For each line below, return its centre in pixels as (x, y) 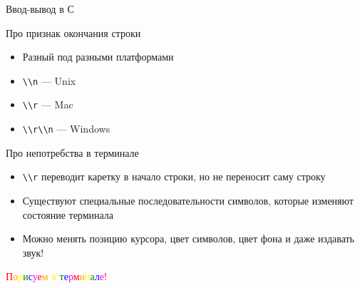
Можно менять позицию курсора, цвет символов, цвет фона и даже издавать (189, 238)
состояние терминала (68, 214)
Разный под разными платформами (98, 57)
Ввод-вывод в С (40, 9)
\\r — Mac (48, 104)
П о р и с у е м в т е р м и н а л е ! (56, 276)
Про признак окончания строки (73, 32)
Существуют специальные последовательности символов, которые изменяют (188, 200)
